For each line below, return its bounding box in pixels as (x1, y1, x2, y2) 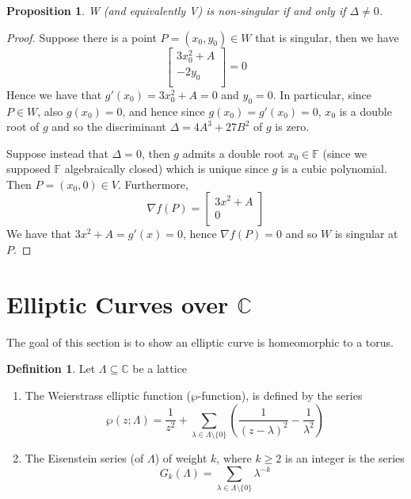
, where (216, 449, 252, 466)
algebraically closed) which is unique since (64, 160, 268, 177)
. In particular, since (272, 86, 372, 102)
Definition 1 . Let (6, 360, 96, 377)
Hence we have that (6, 86, 102, 102)
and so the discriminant (51, 118, 166, 135)
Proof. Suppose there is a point (6, 29, 157, 45)
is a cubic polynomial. (281, 160, 387, 177)
